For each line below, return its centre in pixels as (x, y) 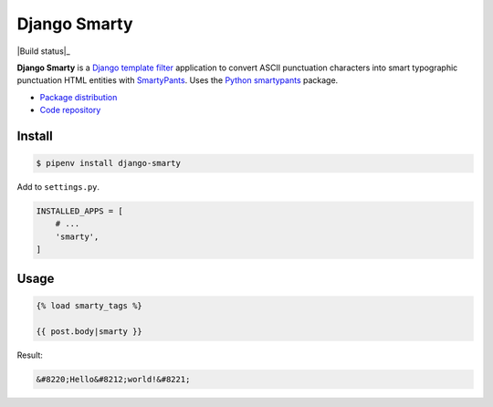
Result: (30, 355)
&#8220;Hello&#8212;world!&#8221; (113, 379)
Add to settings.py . (58, 187)
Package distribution (79, 97)
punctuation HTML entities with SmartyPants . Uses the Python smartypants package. (178, 80)
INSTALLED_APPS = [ (79, 211)
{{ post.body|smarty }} (89, 331)
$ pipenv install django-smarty (109, 163)
